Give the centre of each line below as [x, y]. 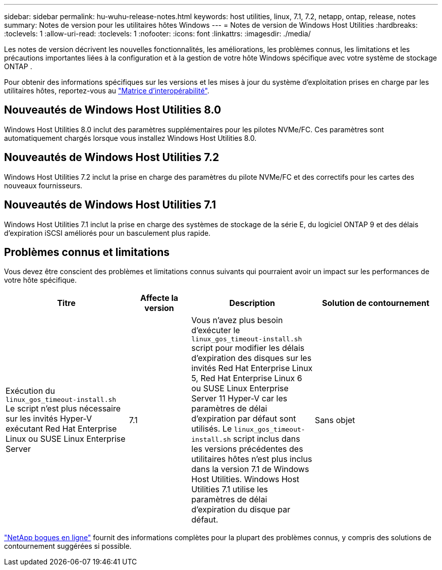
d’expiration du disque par [241, 510]
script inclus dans [267, 439]
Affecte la [159, 298]
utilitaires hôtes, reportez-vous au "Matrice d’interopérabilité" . [107, 91]
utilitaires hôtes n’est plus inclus [252, 459]
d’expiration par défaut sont [244, 419]
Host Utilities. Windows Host [245, 479]
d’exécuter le [216, 330]
